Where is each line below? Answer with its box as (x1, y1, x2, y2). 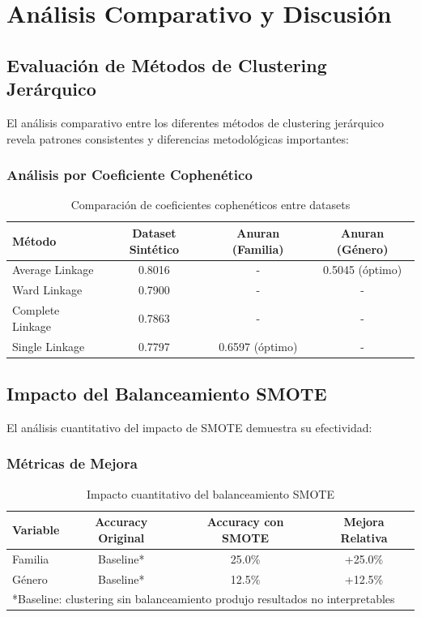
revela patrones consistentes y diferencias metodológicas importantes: (6, 130, 349, 147)
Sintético (129, 240, 180, 257)
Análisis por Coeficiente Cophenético (6, 165, 253, 185)
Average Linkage (12, 261, 94, 278)
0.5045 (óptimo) (322, 261, 402, 278)
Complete (12, 302, 60, 319)
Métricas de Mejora (6, 453, 138, 473)
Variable (12, 521, 60, 538)
